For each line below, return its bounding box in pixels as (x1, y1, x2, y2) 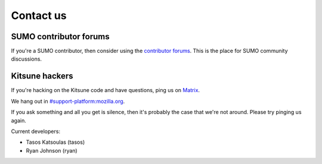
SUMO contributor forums (11, 31, 110, 42)
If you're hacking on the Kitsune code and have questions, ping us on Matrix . (11, 87, 200, 94)
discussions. (11, 55, 42, 62)
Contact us (11, 9, 67, 22)
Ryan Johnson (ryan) (26, 147, 78, 154)
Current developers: (11, 128, 61, 135)
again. (11, 116, 27, 124)
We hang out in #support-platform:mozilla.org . (11, 97, 125, 105)
